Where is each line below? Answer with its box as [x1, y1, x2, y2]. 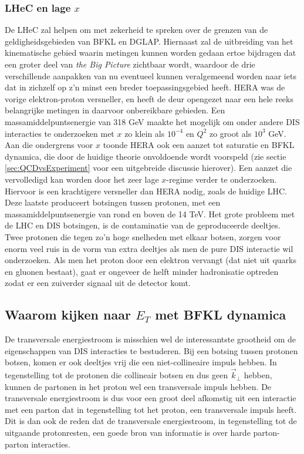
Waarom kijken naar [5, 305, 131, 324]
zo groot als [209, 127, 252, 139]
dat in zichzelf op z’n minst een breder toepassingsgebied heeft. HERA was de [5, 81, 285, 93]
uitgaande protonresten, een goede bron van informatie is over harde [5, 426, 251, 439]
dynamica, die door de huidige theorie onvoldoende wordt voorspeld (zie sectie [5, 150, 286, 162]
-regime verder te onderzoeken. [166, 173, 277, 185]
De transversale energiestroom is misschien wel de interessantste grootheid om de [5, 333, 296, 345]
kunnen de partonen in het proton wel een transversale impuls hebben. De [5, 380, 272, 392]
